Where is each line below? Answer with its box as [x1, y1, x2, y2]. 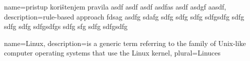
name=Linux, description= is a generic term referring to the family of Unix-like [4, 37, 246, 48]
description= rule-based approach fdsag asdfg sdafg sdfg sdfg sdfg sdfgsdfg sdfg [4, 11, 244, 21]
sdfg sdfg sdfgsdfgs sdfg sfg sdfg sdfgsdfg [4, 21, 127, 31]
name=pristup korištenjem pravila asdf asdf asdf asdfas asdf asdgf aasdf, [4, 1, 226, 11]
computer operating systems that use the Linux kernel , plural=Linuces [4, 47, 221, 58]
